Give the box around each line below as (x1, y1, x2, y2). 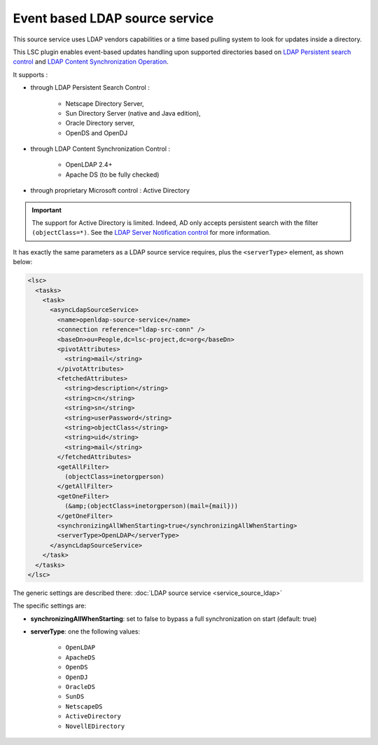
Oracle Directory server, (65, 119, 135, 128)
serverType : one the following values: (30, 627, 140, 636)
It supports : (13, 70, 48, 78)
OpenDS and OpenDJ (65, 128, 128, 137)
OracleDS (65, 683, 96, 690)
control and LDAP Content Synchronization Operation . (13, 57, 169, 66)
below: (13, 258, 33, 266)
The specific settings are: (13, 601, 87, 610)
